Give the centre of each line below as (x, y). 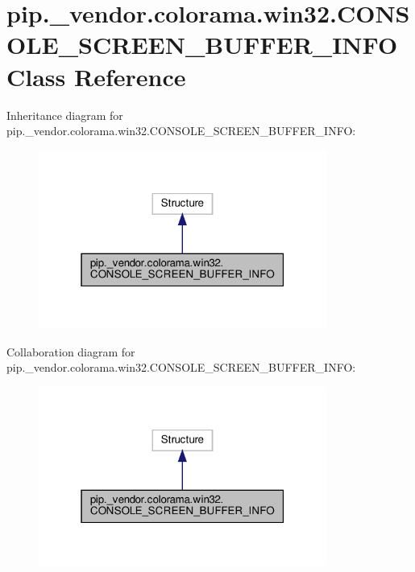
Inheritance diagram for (65, 115)
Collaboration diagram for (71, 351)
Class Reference (96, 76)
